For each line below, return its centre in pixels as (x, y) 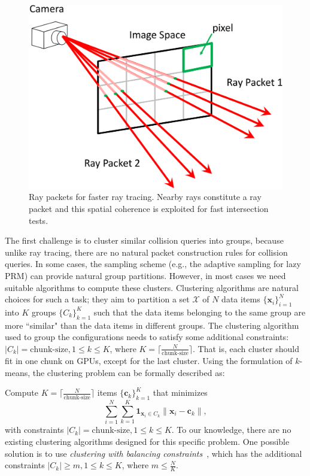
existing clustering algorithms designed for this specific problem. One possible (147, 441)
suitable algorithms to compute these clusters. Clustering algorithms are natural (152, 287)
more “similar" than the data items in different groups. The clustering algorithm (152, 325)
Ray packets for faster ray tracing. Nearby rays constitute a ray (145, 197)
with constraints (34, 430)
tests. (39, 220)
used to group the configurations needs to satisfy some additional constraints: (147, 337)
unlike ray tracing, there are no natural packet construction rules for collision (146, 252)
